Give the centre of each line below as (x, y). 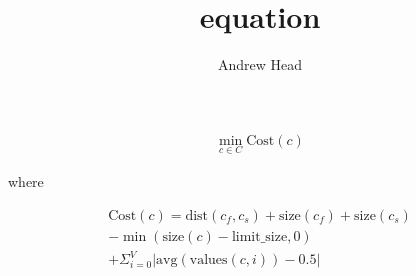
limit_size (259, 236)
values (208, 260)
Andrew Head (260, 64)
